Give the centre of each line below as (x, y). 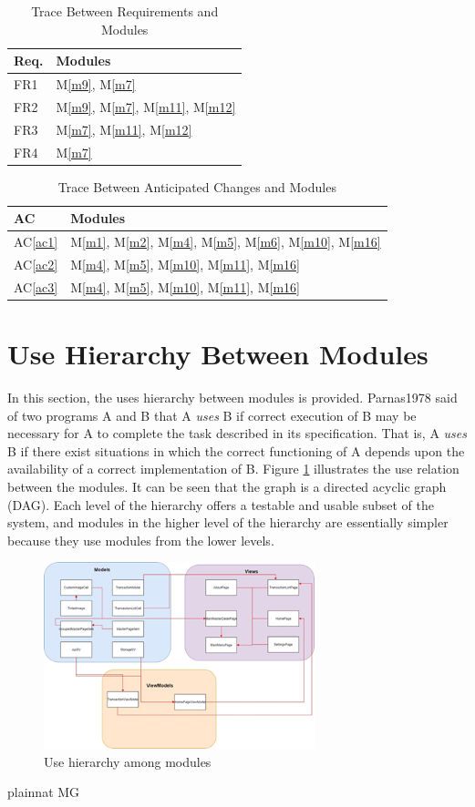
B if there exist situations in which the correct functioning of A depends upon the (236, 450)
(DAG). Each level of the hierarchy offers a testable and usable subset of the (221, 504)
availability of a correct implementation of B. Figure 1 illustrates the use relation (233, 469)
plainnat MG (44, 792)
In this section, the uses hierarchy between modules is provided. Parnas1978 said (232, 397)
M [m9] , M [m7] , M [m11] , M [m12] (146, 106)
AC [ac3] (36, 286)
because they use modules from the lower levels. (141, 540)
